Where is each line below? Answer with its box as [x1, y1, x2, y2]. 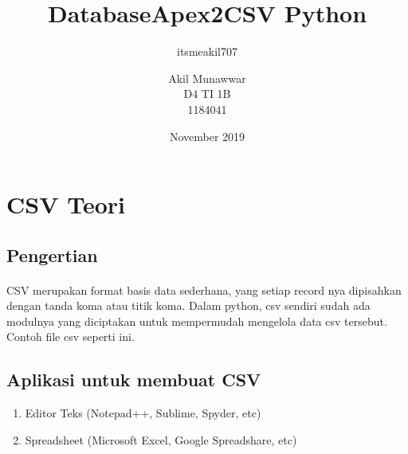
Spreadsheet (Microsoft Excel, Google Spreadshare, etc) [25, 431, 297, 448]
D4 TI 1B [183, 85, 231, 102]
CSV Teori [6, 188, 125, 221]
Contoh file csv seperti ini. [6, 328, 135, 345]
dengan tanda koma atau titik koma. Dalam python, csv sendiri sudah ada [6, 297, 371, 314]
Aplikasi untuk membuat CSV [6, 367, 261, 392]
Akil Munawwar [168, 69, 246, 86]
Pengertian [6, 242, 98, 267]
